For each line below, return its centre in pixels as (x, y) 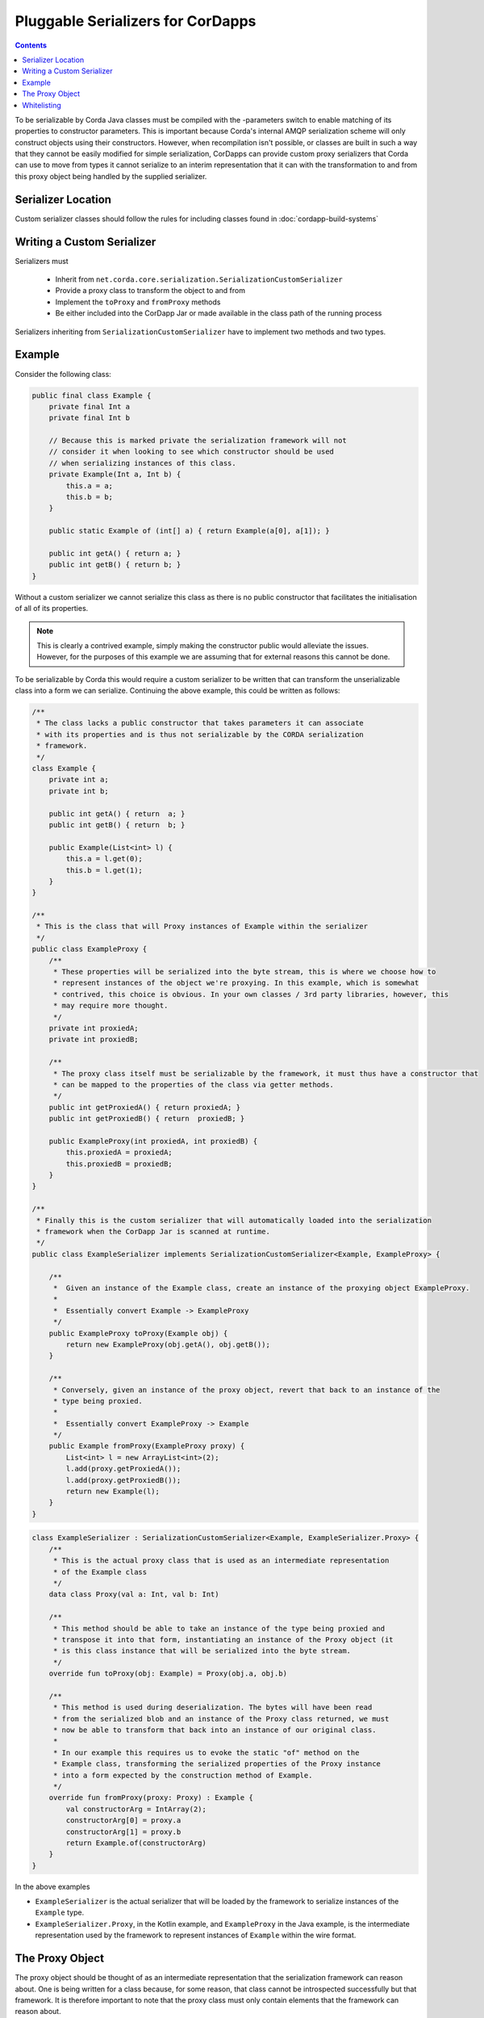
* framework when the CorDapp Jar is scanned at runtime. (153, 1232)
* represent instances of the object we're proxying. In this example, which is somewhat (236, 983)
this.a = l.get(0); (104, 859)
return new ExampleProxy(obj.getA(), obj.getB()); (168, 1344)
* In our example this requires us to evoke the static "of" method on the (206, 1752)
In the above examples (52, 1886)
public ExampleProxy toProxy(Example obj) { (138, 1333)
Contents (31, 45)
